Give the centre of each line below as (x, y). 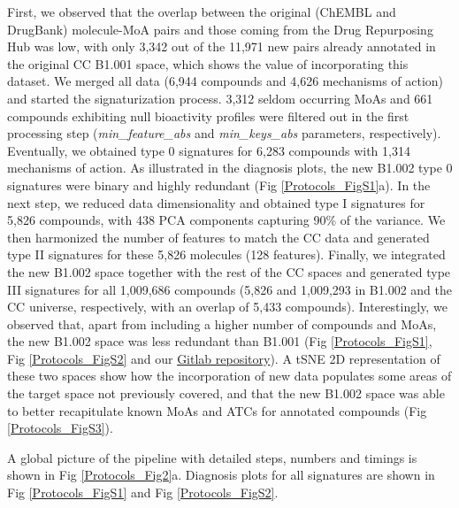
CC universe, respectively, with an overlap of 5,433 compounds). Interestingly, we (227, 307)
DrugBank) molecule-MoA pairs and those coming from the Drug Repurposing (220, 29)
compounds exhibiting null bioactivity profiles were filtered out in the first (208, 115)
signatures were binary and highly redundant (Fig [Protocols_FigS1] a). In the (219, 185)
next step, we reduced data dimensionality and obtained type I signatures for (216, 202)
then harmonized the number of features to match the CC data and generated (218, 237)
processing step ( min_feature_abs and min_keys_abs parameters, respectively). (224, 133)
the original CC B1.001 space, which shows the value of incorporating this (208, 63)
